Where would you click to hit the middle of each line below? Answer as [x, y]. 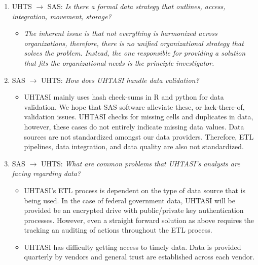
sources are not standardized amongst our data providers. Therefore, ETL [139, 136]
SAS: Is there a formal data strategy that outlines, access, [136, 6]
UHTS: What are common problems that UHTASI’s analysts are [140, 163]
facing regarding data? [46, 173]
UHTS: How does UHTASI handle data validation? [120, 80]
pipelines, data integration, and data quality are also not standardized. [134, 146]
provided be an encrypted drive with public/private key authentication [134, 210]
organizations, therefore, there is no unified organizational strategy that [134, 43]
